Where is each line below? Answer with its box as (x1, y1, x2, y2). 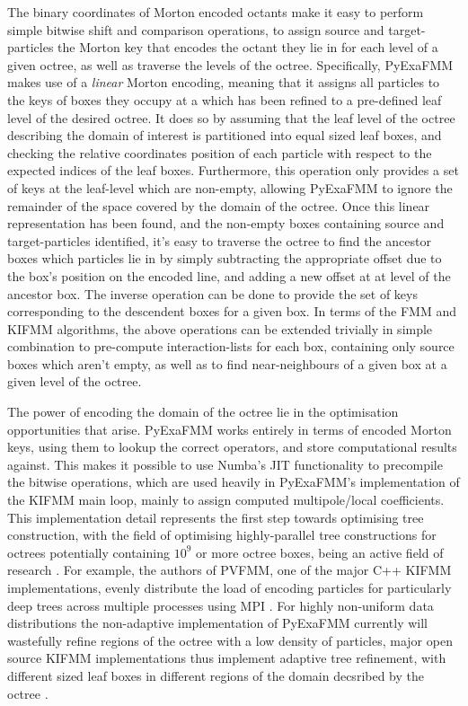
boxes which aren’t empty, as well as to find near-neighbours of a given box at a (7, 354, 447, 373)
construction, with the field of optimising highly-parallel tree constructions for (7, 525, 437, 544)
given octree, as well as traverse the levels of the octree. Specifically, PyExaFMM (7, 55, 454, 74)
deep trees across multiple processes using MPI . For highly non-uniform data (7, 596, 434, 614)
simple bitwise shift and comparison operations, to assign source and (7, 20, 384, 39)
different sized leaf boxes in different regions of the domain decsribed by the (7, 666, 425, 684)
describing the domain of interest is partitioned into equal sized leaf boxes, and (7, 126, 442, 145)
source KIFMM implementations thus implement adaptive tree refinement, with (7, 649, 446, 667)
